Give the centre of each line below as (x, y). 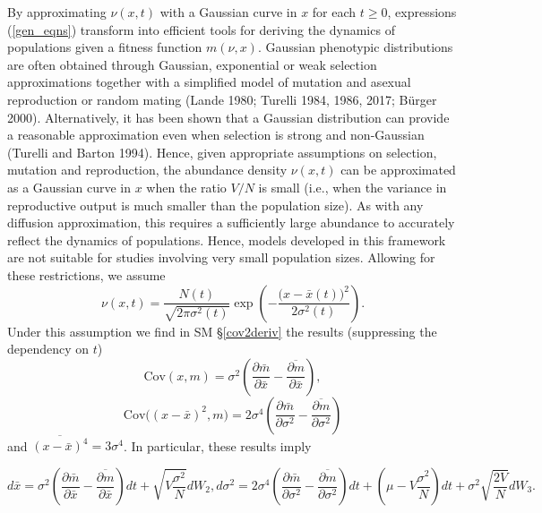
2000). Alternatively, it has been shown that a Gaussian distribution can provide (228, 117)
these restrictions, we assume (86, 274)
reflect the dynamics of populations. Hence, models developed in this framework (227, 239)
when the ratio (186, 187)
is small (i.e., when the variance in (353, 187)
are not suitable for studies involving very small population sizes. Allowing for (221, 257)
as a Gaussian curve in (69, 187)
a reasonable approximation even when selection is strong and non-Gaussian (216, 135)
